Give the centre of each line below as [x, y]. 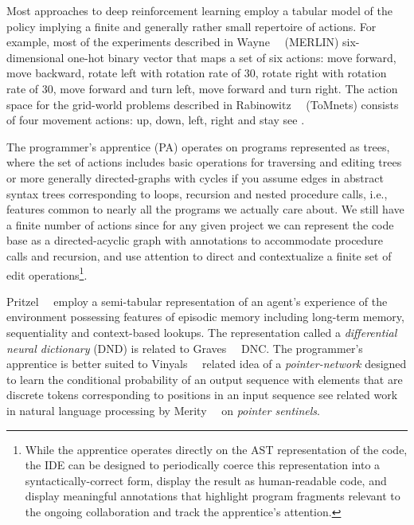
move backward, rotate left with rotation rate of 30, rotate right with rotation [197, 73]
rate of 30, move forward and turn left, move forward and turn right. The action [202, 88]
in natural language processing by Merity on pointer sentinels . [163, 410]
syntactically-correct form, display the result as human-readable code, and [206, 480]
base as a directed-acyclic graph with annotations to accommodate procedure [195, 240]
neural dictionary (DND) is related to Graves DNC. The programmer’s [185, 348]
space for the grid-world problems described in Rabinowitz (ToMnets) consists [203, 104]
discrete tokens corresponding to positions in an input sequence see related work [202, 395]
